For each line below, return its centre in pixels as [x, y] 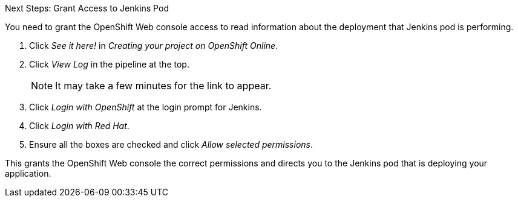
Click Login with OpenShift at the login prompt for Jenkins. [146, 107]
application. [28, 173]
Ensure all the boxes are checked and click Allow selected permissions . [171, 144]
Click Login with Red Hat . [79, 126]
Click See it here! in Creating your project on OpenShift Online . [154, 46]
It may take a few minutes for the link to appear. [163, 86]
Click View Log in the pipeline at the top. [109, 64]
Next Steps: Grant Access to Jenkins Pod [87, 8]
